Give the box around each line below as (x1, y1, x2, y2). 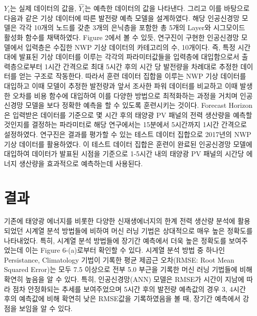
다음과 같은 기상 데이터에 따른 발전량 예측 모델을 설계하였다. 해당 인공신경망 (4, 12, 240, 23)
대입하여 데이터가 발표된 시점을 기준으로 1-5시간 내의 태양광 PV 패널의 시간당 (4, 148, 244, 159)
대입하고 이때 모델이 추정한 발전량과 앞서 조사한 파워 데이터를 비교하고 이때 (4, 80, 238, 90)
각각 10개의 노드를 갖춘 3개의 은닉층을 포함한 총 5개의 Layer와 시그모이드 (19, 22, 245, 33)
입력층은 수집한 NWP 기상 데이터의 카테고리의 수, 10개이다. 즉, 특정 (25, 42, 236, 52)
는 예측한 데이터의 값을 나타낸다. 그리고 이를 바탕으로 (85, 3, 250, 13)
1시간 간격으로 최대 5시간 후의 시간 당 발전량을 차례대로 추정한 (44, 61, 238, 71)
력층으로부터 (4, 61, 43, 71)
